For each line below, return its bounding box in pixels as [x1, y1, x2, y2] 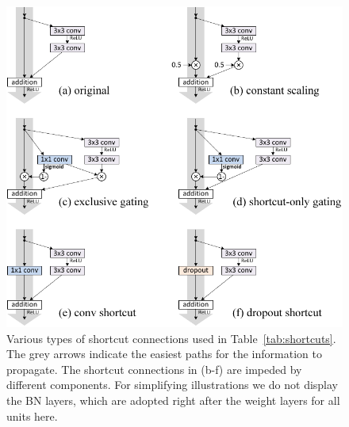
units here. [6, 407, 58, 424]
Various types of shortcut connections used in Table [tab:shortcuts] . [6, 330, 336, 346]
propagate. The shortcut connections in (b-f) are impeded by [6, 360, 302, 377]
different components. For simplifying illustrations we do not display [6, 376, 339, 393]
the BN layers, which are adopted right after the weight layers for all [6, 391, 340, 408]
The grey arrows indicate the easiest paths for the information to [6, 345, 322, 362]
